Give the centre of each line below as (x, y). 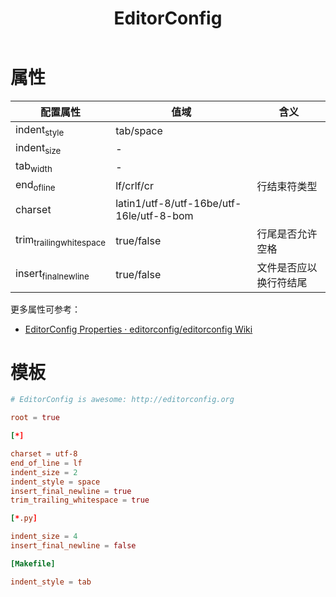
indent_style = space (55, 482)
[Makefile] (33, 563)
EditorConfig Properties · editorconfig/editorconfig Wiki (138, 329)
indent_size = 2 (44, 472)
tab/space (139, 130)
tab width (34, 167)
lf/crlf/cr (134, 185)
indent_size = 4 (44, 537)
